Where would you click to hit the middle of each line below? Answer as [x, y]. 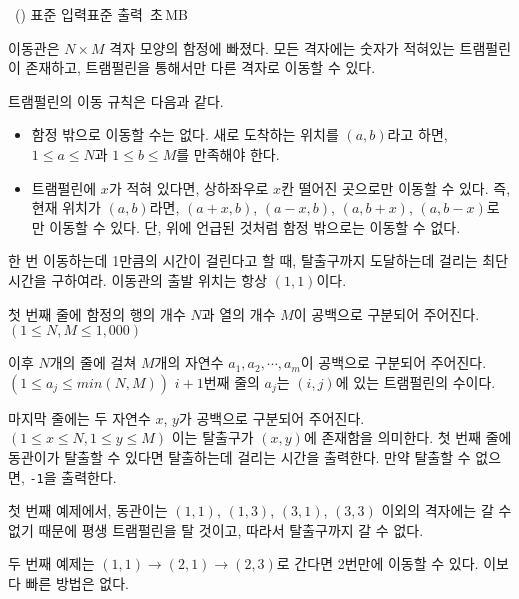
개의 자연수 [189, 362]
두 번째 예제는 [51, 563]
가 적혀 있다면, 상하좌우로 [188, 187]
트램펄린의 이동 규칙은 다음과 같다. [116, 100]
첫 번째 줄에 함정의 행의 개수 [97, 313]
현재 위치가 [66, 207]
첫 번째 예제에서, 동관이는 [88, 510]
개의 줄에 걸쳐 [93, 362]
